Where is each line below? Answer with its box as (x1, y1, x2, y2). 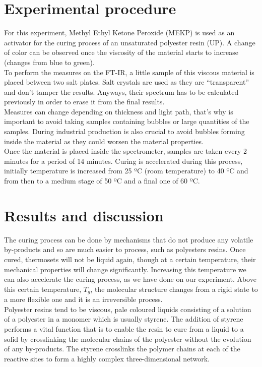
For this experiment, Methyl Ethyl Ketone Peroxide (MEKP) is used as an (4, 27, 235, 38)
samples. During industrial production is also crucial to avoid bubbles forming (4, 126, 245, 137)
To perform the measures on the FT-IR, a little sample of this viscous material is (4, 67, 254, 77)
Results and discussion (4, 205, 164, 225)
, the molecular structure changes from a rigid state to (90, 283, 258, 294)
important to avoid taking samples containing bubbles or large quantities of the (4, 116, 249, 127)
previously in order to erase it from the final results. (4, 96, 165, 107)
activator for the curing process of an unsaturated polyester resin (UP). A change (4, 37, 255, 47)
